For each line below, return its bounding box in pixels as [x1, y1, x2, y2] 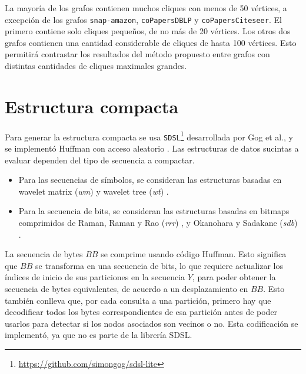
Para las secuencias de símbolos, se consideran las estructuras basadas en [18, 173, 282, 186]
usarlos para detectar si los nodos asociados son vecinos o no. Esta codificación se [5, 317, 298, 329]
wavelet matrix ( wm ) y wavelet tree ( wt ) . [18, 185, 169, 197]
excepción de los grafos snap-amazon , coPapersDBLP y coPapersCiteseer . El [5, 13, 282, 25]
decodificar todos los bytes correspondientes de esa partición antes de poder [5, 306, 278, 318]
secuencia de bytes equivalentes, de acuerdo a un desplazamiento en [5, 283, 248, 294]
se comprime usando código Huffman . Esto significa [101, 248, 287, 260]
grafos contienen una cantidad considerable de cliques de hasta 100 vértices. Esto [5, 36, 297, 48]
